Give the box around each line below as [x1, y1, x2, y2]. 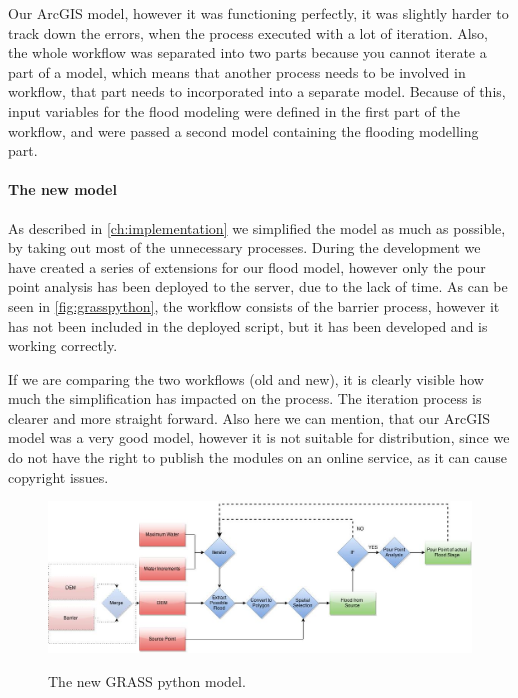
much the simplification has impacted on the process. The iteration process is [8, 388, 482, 409]
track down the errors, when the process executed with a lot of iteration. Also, [8, 22, 489, 43]
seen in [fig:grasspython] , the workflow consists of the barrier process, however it [8, 295, 500, 316]
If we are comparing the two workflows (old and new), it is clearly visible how [8, 368, 484, 389]
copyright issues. [8, 466, 109, 487]
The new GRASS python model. [48, 670, 246, 691]
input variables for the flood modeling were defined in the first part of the [8, 100, 460, 121]
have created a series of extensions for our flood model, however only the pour [8, 256, 486, 277]
